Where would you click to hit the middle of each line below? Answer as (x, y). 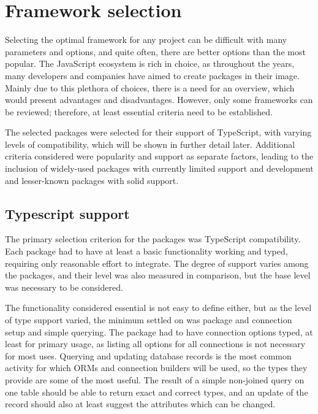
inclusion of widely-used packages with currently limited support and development (159, 168)
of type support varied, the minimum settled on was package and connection (149, 320)
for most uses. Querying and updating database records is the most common (148, 355)
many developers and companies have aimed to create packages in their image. (152, 75)
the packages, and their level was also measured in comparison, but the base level (158, 275)
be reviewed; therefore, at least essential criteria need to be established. (139, 111)
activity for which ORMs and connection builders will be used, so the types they (156, 368)
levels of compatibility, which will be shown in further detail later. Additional (150, 144)
